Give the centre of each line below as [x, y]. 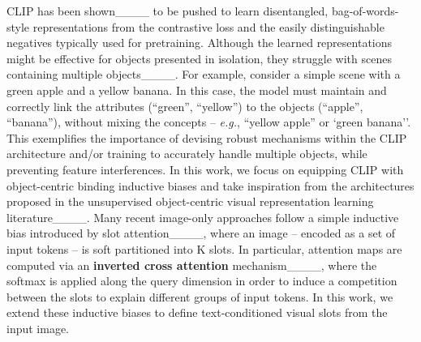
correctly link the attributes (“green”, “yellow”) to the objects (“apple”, [185, 106]
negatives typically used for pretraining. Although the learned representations [200, 43]
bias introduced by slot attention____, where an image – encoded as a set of [201, 233]
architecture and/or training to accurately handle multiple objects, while [187, 154]
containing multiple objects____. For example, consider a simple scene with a [204, 74]
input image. [38, 328]
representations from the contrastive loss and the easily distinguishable [208, 26]
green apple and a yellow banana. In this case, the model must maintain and [197, 90]
